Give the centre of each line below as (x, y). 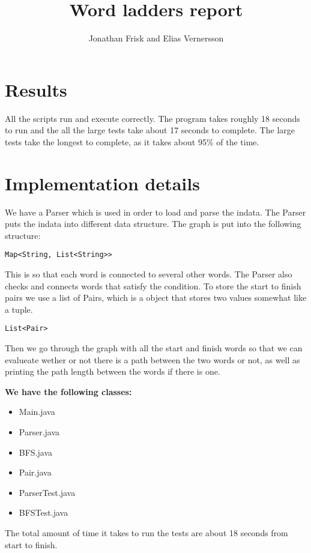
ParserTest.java (47, 492)
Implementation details (102, 183)
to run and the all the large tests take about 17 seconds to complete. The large (150, 130)
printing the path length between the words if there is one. (113, 371)
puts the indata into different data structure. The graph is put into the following (153, 224)
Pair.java (35, 472)
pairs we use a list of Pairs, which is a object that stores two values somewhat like (156, 298)
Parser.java (39, 432)
